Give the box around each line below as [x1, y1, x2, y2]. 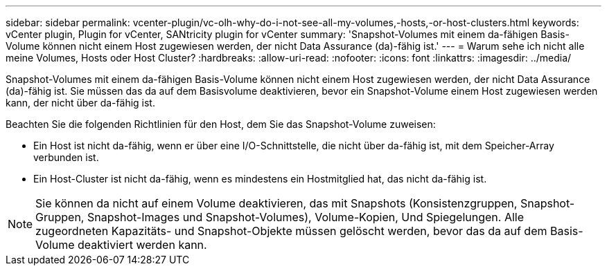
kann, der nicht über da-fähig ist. [6, 97, 155, 109]
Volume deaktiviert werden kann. [35, 238, 207, 252]
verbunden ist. [33, 151, 99, 163]
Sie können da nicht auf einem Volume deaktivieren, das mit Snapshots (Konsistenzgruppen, [35, 196, 518, 210]
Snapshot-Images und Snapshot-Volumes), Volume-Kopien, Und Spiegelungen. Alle [87, 210, 525, 224]
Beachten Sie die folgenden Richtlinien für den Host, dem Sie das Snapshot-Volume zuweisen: [6, 118, 436, 130]
